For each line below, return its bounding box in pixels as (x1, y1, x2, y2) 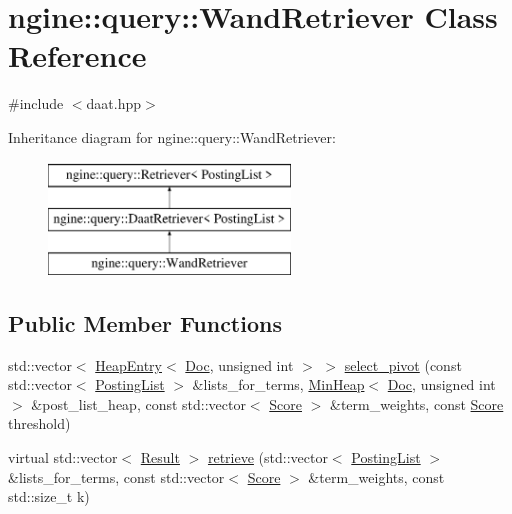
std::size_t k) (8, 486, 90, 507)
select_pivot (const (344, 354, 462, 375)
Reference (8, 35, 147, 76)
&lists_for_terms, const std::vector (8, 466, 225, 487)
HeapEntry (95, 354, 162, 375)
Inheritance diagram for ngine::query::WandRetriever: (8, 126, 336, 147)
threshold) (8, 413, 71, 434)
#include (8, 93, 64, 114)
